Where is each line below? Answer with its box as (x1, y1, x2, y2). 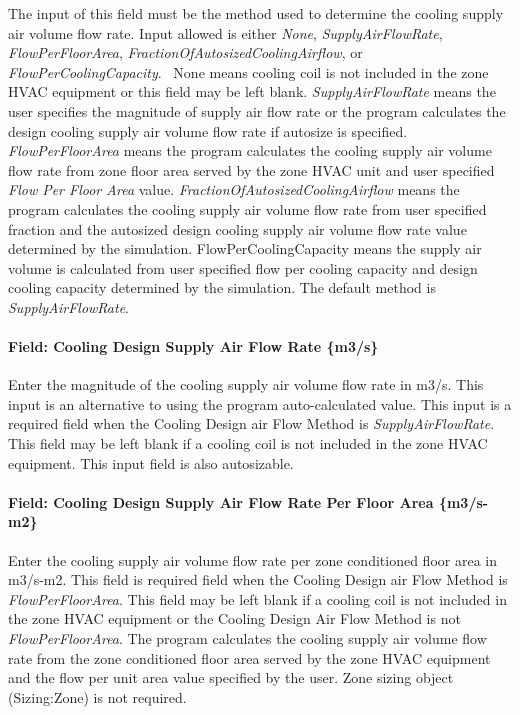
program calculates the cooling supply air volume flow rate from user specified (8, 198, 487, 219)
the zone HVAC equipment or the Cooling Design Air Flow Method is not (8, 608, 461, 629)
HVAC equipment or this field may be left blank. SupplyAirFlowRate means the (8, 81, 496, 102)
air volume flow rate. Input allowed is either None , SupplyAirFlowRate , (8, 22, 443, 43)
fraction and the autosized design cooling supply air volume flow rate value (8, 218, 467, 239)
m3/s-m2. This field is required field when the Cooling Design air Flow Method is (8, 569, 508, 590)
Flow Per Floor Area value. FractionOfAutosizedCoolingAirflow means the (8, 179, 460, 200)
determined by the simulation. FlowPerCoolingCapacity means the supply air (8, 238, 482, 259)
